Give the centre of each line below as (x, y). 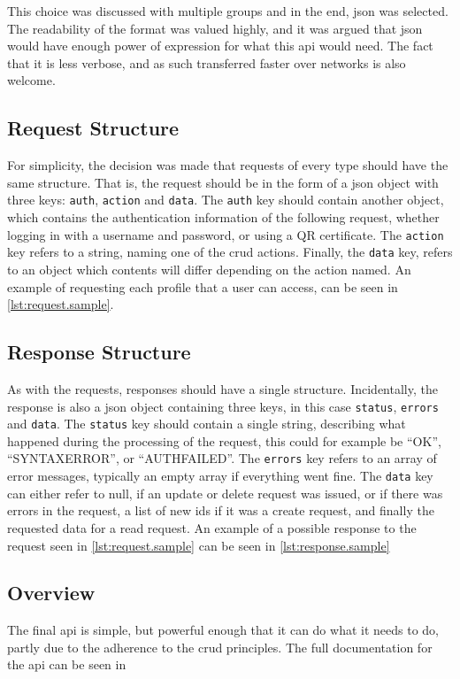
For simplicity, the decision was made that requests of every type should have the (228, 165)
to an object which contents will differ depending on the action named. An (209, 269)
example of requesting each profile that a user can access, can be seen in (203, 286)
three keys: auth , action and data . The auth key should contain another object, (226, 200)
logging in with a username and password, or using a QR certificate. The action (226, 234)
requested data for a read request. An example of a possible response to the (212, 527)
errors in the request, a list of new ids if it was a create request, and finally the (221, 510)
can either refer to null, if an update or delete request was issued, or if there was (225, 493)
